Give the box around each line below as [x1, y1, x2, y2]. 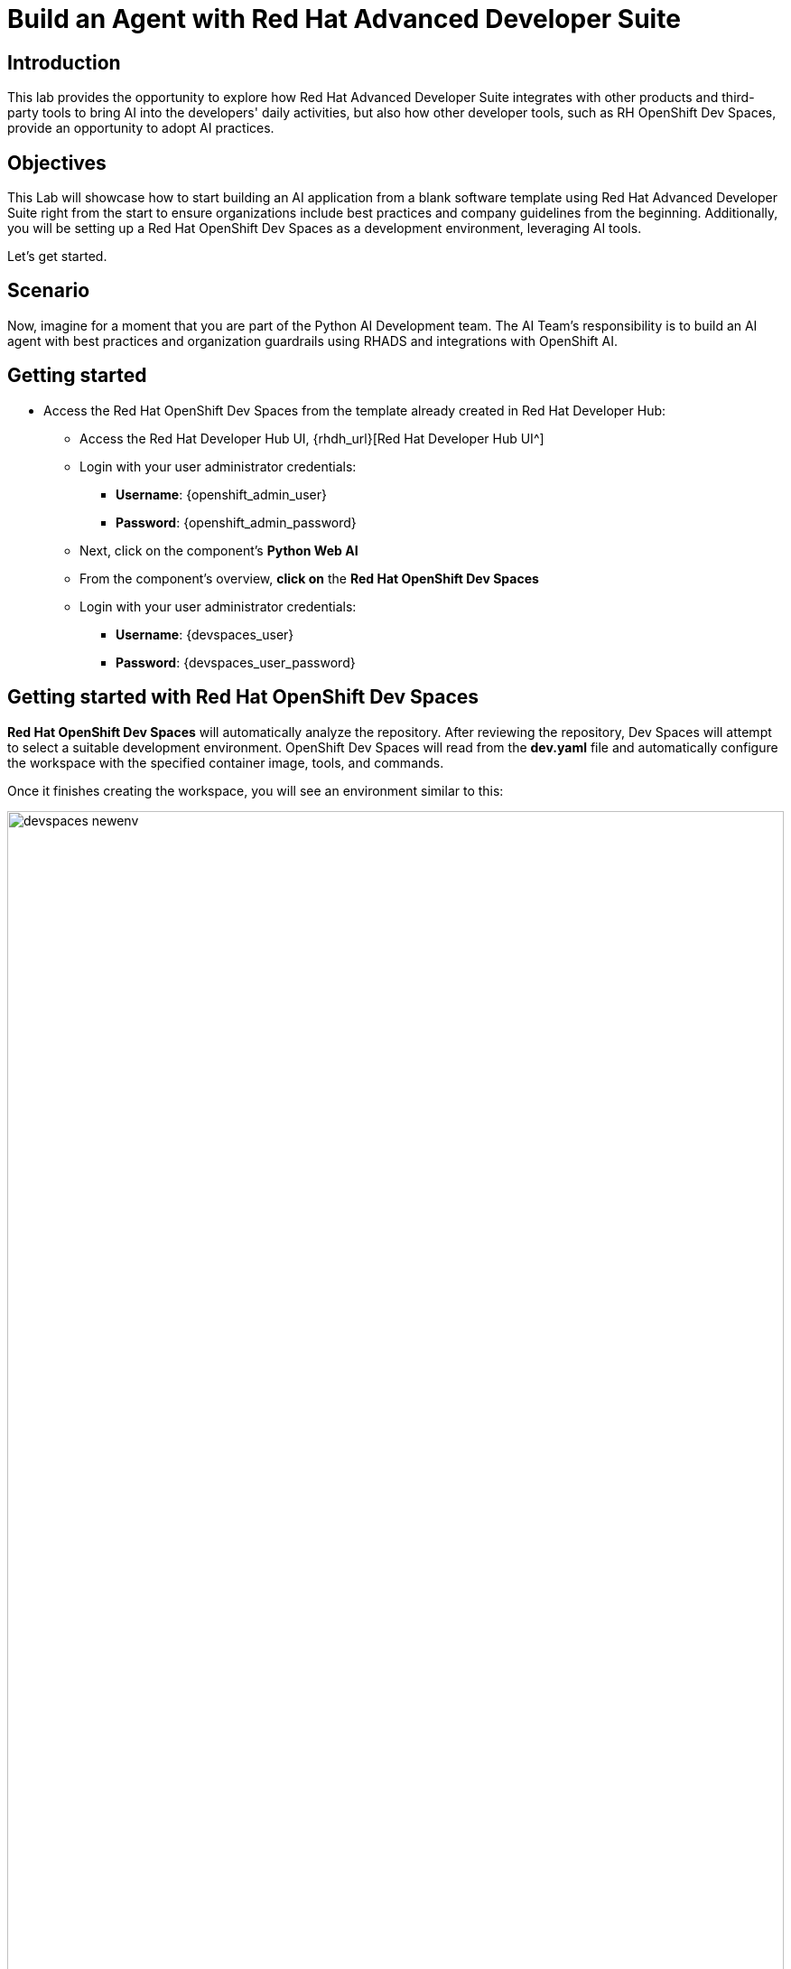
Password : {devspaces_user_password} [116, 654, 356, 670]
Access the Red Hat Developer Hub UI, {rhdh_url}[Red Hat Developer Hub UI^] [79, 430, 544, 446]
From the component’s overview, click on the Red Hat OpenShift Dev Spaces [79, 570, 539, 586]
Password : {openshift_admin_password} [116, 514, 357, 530]
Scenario [7, 279, 90, 303]
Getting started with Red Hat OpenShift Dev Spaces [7, 686, 479, 709]
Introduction [7, 51, 121, 74]
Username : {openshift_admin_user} [116, 486, 327, 502]
